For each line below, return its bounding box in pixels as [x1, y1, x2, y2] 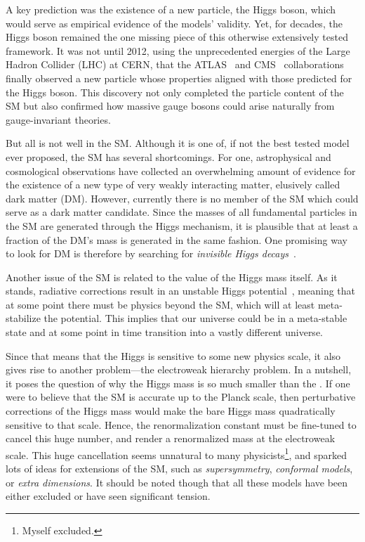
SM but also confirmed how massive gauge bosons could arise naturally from [6, 98, 335, 113]
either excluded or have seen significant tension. [6, 489, 211, 503]
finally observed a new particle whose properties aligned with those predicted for [6, 70, 352, 85]
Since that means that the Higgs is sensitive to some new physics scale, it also [6, 348, 341, 363]
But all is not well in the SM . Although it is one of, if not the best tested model [6, 136, 350, 150]
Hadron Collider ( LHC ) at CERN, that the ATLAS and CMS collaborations [6, 57, 344, 72]
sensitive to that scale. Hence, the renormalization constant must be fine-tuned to [6, 417, 357, 432]
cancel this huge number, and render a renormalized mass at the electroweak [6, 431, 336, 446]
